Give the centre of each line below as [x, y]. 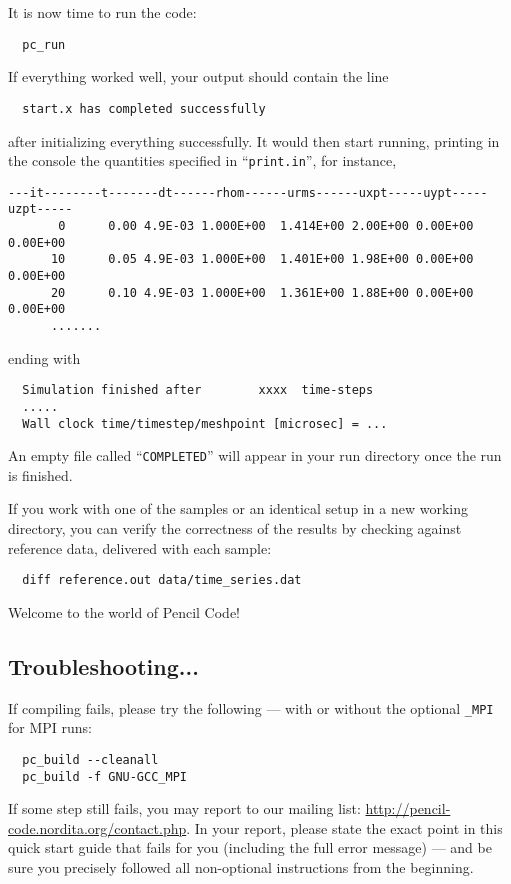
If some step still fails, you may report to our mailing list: [184, 808]
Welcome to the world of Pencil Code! [124, 611]
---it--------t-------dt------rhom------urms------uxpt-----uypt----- [248, 192]
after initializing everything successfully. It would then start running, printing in [254, 140]
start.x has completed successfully [144, 108]
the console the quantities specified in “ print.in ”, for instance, [202, 160]
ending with [44, 357]
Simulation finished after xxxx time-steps [198, 390]
